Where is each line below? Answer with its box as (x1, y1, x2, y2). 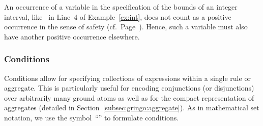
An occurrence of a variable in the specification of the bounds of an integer (4, 2, 238, 12)
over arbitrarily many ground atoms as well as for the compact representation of (4, 92, 254, 103)
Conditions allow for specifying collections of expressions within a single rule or (4, 72, 251, 83)
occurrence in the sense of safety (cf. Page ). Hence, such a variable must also (4, 21, 248, 32)
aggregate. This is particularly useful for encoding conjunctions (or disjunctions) (4, 82, 254, 93)
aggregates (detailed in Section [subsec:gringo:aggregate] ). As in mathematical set (4, 102, 259, 113)
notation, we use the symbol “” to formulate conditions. (4, 112, 179, 122)
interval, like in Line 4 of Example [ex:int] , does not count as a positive (4, 11, 231, 22)
